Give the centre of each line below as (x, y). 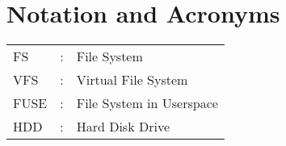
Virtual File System (132, 80)
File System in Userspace (147, 103)
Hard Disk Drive (123, 127)
